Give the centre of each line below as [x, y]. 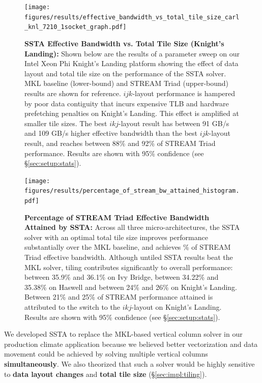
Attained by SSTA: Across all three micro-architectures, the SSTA [132, 227]
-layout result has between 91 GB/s [174, 123]
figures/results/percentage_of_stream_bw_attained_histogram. [132, 191]
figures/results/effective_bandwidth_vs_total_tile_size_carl [132, 17]
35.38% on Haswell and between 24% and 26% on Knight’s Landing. [131, 287]
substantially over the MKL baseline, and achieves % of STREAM [128, 247]
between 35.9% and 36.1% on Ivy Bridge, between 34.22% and [122, 277]
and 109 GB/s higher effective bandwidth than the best [111, 133]
